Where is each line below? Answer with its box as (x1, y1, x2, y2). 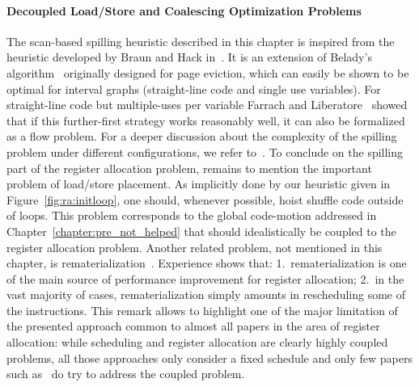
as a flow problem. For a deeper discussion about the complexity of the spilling (6, 128, 397, 145)
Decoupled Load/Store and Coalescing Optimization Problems (6, 2, 362, 19)
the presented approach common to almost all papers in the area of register (6, 318, 380, 334)
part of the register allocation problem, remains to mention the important (6, 159, 372, 176)
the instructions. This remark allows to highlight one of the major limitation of (6, 301, 398, 318)
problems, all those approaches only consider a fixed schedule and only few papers (6, 349, 413, 366)
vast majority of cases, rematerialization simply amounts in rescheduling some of (6, 286, 405, 303)
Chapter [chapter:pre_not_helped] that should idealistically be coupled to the (6, 222, 396, 239)
